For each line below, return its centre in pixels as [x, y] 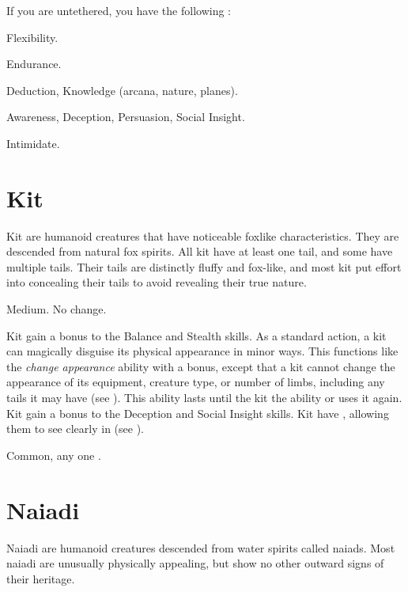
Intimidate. [33, 143]
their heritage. [41, 578]
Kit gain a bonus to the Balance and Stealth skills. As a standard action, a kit [196, 335]
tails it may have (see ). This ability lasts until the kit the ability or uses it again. [204, 398]
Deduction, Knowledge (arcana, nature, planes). [122, 90]
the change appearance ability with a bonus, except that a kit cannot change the [201, 366]
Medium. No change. [57, 309]
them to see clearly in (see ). [75, 429]
